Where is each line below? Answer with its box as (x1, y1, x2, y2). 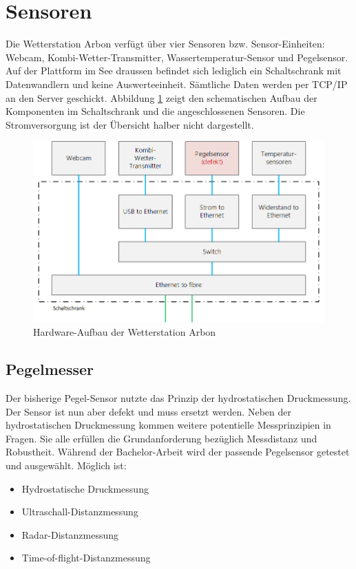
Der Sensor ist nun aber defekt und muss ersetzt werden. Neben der (6, 404, 291, 418)
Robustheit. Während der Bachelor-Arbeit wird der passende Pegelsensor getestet (6, 444, 350, 459)
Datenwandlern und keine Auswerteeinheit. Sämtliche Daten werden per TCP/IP (6, 76, 348, 91)
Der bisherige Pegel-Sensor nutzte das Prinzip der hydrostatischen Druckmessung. (6, 391, 351, 405)
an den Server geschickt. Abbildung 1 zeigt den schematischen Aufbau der (6, 90, 317, 105)
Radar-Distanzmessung (21, 527, 119, 541)
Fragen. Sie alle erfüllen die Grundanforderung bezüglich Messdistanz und (6, 431, 317, 445)
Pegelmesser (6, 358, 94, 380)
